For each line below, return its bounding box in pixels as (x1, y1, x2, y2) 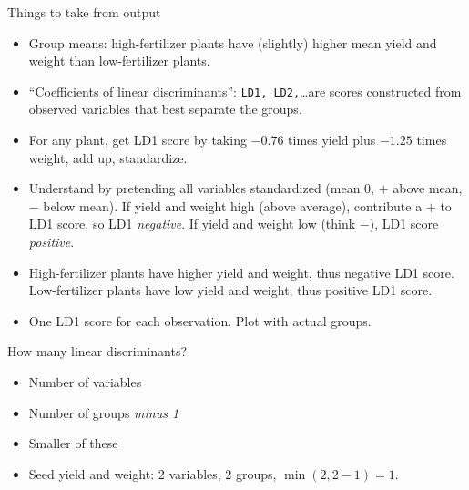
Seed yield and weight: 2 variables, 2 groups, (28, 464, 277, 483)
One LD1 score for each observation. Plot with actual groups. (28, 311, 372, 330)
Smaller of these (28, 434, 118, 453)
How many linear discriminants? (7, 342, 188, 361)
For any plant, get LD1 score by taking (28, 130, 247, 149)
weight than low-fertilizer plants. (28, 51, 210, 70)
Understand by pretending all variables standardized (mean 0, (28, 179, 374, 198)
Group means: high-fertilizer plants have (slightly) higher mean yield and (28, 33, 437, 52)
